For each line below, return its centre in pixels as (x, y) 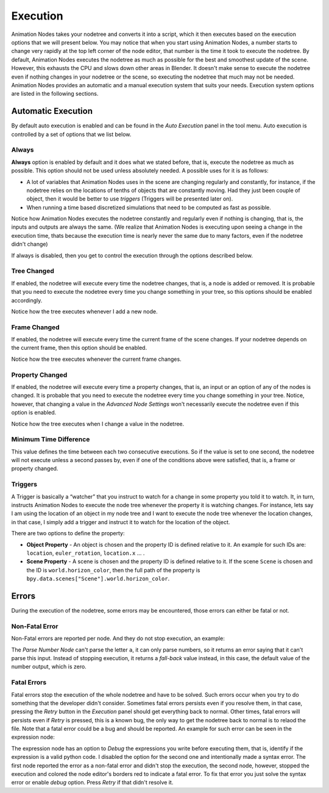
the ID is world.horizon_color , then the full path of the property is (113, 570)
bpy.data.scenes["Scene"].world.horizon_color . (98, 578)
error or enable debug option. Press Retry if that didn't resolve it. (92, 783)
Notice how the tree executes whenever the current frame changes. (97, 359)
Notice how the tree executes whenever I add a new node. (84, 311)
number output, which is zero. (49, 667)
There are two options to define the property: (68, 533)
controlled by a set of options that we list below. (71, 134)
